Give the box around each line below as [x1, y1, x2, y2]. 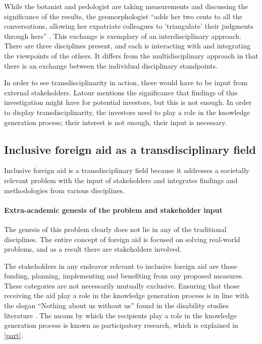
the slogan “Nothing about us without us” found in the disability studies [4, 300, 229, 311]
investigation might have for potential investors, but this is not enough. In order [4, 97, 252, 107]
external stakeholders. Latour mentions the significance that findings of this [4, 87, 238, 97]
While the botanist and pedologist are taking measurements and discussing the [4, 1, 248, 11]
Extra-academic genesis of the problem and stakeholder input [4, 204, 223, 215]
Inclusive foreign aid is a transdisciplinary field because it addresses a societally [4, 165, 250, 176]
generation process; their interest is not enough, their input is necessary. [4, 117, 227, 127]
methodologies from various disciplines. [4, 185, 125, 195]
